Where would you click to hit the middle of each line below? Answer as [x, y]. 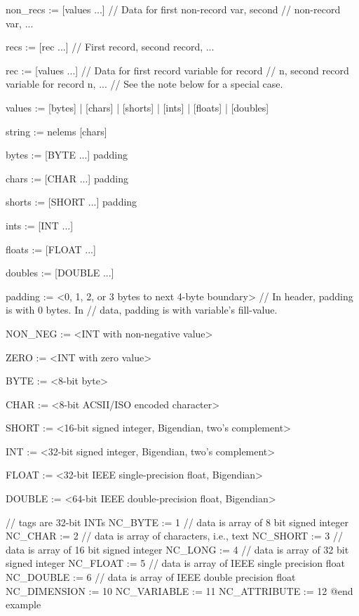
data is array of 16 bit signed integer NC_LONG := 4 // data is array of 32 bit [177, 549]
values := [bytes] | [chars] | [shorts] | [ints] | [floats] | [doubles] [137, 107]
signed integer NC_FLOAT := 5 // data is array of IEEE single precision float [176, 563]
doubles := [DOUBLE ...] [60, 273]
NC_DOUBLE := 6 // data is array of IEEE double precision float [151, 577]
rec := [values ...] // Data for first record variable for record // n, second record [177, 70]
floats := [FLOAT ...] [51, 249]
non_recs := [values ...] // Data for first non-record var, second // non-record [173, 9]
